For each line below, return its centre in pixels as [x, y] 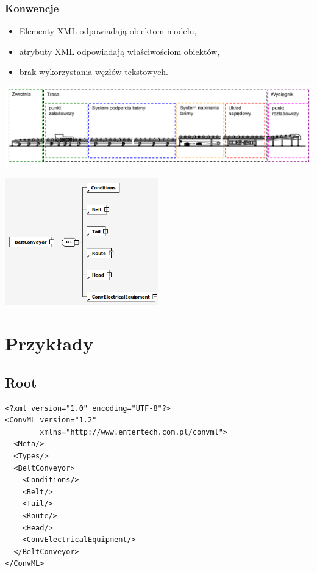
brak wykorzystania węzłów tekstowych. [94, 72]
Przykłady [49, 343]
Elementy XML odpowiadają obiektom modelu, [108, 31]
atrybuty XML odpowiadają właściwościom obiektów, [119, 51]
